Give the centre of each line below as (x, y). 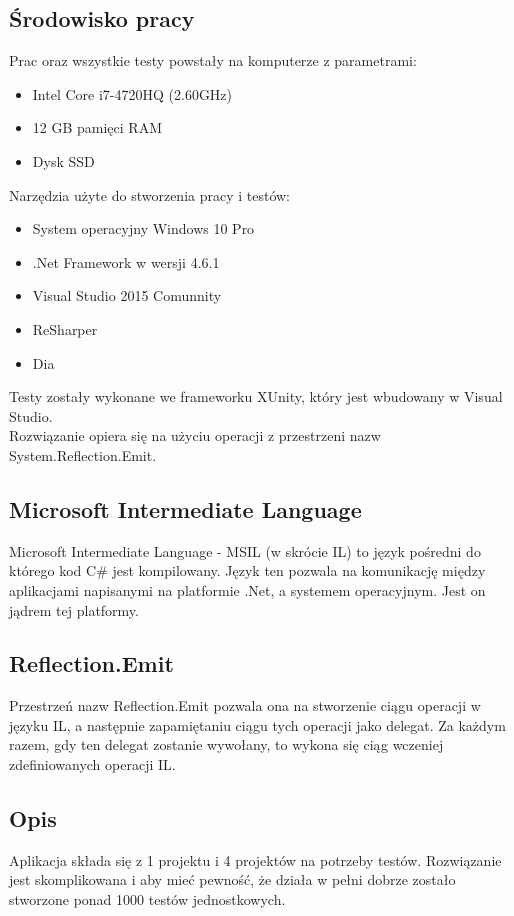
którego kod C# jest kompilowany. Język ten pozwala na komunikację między (247, 570)
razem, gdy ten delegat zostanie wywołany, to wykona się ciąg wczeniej (226, 744)
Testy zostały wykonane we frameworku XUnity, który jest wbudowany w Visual (256, 396)
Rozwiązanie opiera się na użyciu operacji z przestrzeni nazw (195, 435)
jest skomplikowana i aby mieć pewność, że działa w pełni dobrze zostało (232, 879)
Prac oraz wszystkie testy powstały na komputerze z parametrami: (213, 60)
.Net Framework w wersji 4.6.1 (126, 261)
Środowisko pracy (102, 18)
